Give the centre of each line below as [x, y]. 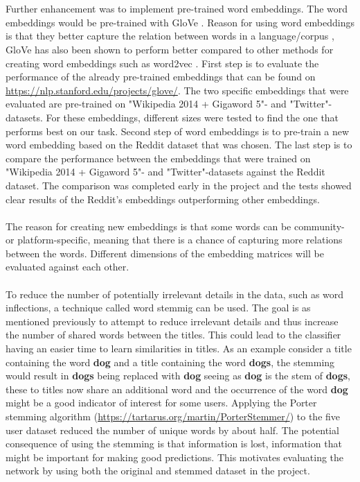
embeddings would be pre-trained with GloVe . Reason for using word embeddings [180, 22]
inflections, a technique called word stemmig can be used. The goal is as [158, 308]
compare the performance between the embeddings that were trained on [158, 158]
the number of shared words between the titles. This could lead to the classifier [173, 335]
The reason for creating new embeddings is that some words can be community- [175, 226]
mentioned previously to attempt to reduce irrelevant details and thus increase [172, 321]
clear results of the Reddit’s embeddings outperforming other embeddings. [163, 199]
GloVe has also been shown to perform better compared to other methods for [170, 49]
